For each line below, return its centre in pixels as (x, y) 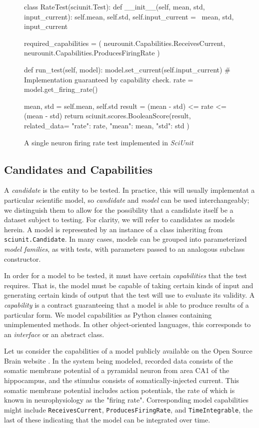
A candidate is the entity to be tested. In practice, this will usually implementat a (129, 190)
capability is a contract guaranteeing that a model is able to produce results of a (126, 304)
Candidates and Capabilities (78, 169)
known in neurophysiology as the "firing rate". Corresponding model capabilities (126, 400)
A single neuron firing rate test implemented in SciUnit (109, 142)
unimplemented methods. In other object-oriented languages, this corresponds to (127, 324)
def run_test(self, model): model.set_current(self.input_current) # (127, 69)
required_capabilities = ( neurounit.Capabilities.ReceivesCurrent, (125, 43)
